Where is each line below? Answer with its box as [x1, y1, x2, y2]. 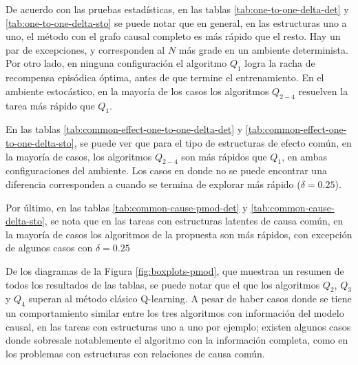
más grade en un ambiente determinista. [178, 42, 348, 56]
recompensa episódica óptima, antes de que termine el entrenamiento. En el [6, 70, 324, 85]
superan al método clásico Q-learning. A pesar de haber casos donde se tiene [28, 291, 352, 306]
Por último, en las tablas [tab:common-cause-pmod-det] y [6, 200, 248, 214]
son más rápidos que [181, 149, 267, 163]
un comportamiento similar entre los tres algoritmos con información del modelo [6, 306, 344, 320]
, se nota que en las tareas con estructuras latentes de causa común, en [44, 213, 344, 228]
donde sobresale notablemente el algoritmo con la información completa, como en [6, 333, 348, 347]
